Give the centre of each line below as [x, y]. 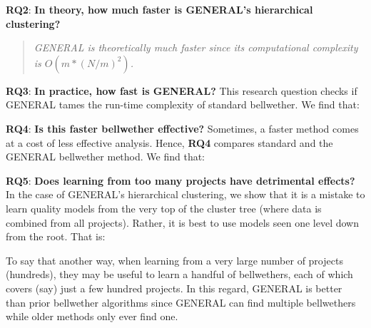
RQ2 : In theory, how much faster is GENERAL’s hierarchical [159, 9]
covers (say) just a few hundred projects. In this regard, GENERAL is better [174, 288]
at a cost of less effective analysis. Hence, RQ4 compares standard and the [169, 142]
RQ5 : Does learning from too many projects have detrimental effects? [181, 180]
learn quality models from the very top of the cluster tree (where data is [164, 208]
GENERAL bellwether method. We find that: [106, 157]
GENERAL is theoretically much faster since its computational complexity [196, 47]
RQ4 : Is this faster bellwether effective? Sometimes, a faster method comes [182, 128]
